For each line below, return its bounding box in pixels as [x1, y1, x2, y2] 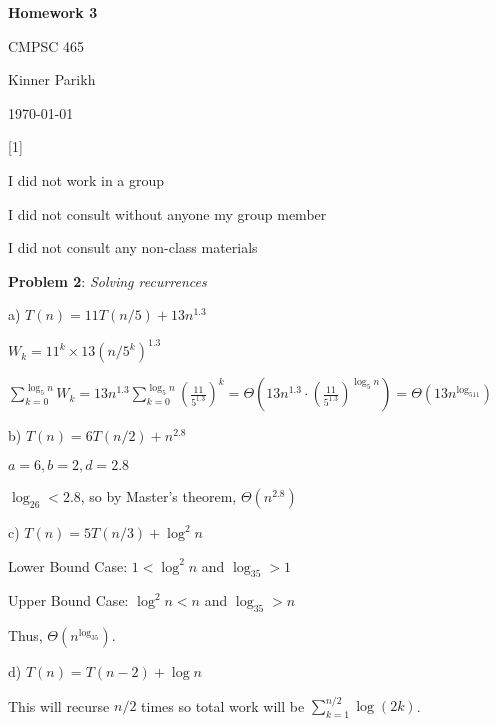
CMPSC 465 [8, 35, 85, 56]
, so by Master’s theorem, [80, 486, 237, 507]
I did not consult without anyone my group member [8, 203, 327, 224]
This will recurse [8, 695, 110, 716]
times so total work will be [141, 695, 305, 716]
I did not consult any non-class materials [8, 237, 258, 258]
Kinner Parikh [8, 69, 96, 90]
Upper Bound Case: [8, 590, 129, 611]
